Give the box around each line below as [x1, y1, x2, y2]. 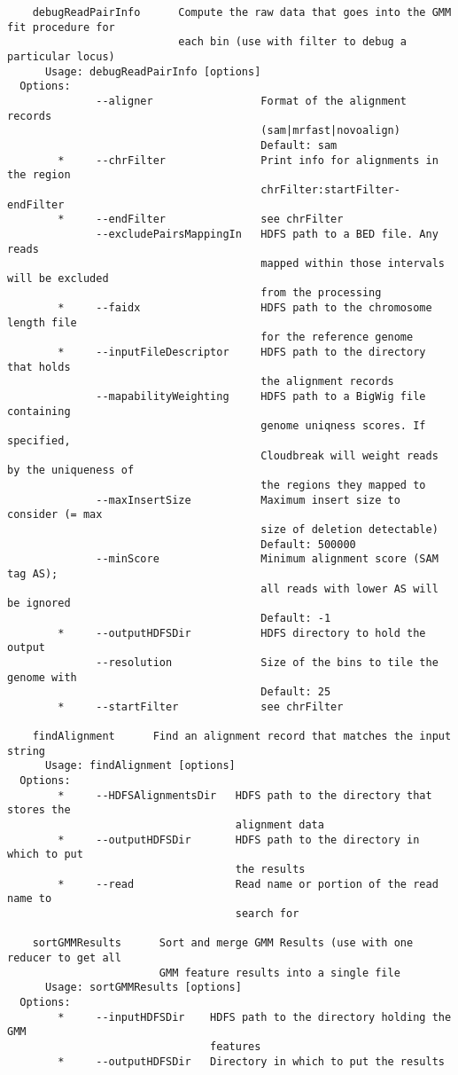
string [7, 744, 45, 757]
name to [7, 892, 52, 906]
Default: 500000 [260, 537, 356, 551]
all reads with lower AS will [260, 582, 439, 595]
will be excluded [7, 271, 109, 285]
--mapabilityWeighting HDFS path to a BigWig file [96, 390, 426, 404]
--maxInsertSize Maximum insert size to [96, 493, 400, 506]
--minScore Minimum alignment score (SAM [96, 553, 439, 566]
